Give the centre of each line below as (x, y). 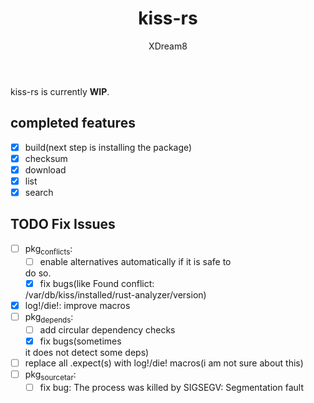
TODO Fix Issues (63, 224)
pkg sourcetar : (50, 375)
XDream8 (168, 46)
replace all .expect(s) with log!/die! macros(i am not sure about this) (164, 363)
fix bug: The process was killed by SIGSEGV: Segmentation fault (171, 387)
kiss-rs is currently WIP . (60, 91)
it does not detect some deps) (87, 352)
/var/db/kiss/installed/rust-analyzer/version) (115, 294)
